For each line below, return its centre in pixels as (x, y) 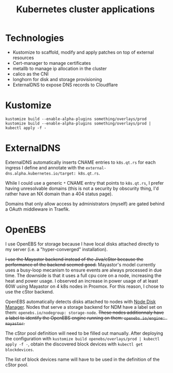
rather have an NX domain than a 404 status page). (59, 194)
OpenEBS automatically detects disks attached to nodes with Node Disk (81, 302)
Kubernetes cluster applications (85, 9)
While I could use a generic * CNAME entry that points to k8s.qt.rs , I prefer (85, 183)
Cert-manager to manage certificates (52, 63)
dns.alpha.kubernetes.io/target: (41, 173)
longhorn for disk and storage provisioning (57, 79)
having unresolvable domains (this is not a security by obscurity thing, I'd (82, 188)
